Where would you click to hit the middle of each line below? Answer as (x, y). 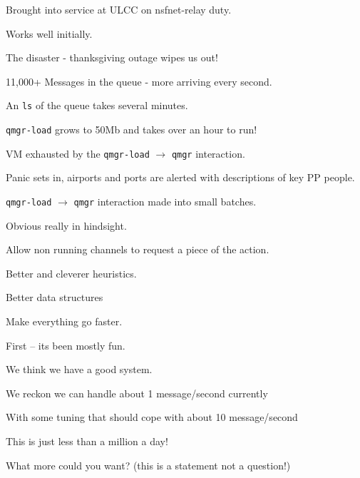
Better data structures (55, 297)
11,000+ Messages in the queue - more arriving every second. (139, 81)
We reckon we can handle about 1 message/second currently (137, 393)
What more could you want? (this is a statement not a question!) (148, 465)
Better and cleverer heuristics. (71, 273)
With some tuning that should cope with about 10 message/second (152, 417)
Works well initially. (49, 33)
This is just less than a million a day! (87, 441)
